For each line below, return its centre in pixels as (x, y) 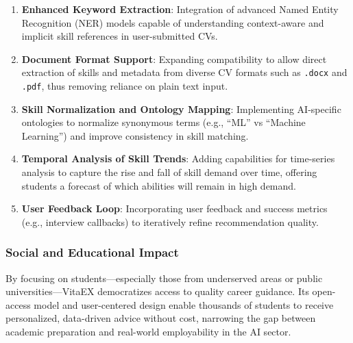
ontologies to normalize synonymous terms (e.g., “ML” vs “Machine (163, 122)
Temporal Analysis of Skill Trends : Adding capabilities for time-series (178, 158)
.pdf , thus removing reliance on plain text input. (125, 86)
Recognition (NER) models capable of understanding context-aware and (173, 22)
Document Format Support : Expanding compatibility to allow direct (174, 59)
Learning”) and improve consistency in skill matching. (135, 135)
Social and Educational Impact (92, 252)
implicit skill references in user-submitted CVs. (120, 36)
